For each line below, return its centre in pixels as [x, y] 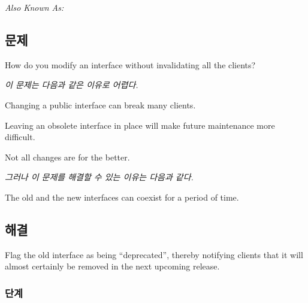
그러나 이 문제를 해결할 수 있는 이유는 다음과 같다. [99, 177]
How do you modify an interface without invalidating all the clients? [130, 64]
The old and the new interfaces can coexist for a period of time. [122, 197]
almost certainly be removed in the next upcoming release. [112, 266]
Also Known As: [34, 7]
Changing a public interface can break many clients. [100, 104]
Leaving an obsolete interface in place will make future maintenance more [140, 125]
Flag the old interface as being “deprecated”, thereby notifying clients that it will [154, 254]
